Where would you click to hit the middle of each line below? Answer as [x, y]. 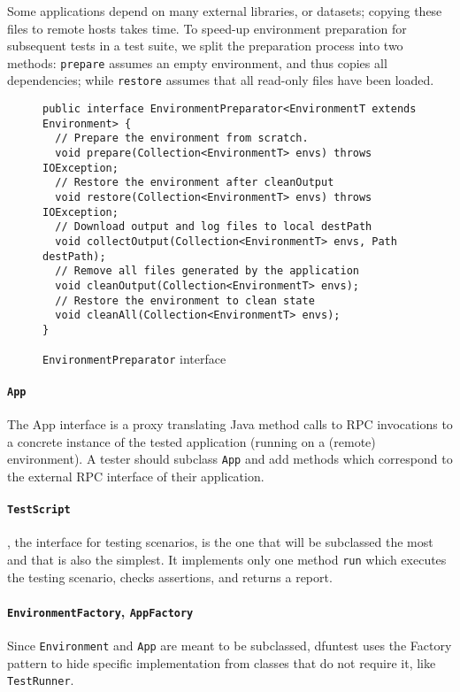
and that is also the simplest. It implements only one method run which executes [227, 559]
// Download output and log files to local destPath [214, 227]
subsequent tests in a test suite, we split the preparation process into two [205, 46]
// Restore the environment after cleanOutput [195, 183]
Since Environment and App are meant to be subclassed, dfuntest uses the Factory [230, 646]
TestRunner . [41, 680]
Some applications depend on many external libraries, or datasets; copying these [225, 11]
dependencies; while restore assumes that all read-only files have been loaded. [221, 80]
